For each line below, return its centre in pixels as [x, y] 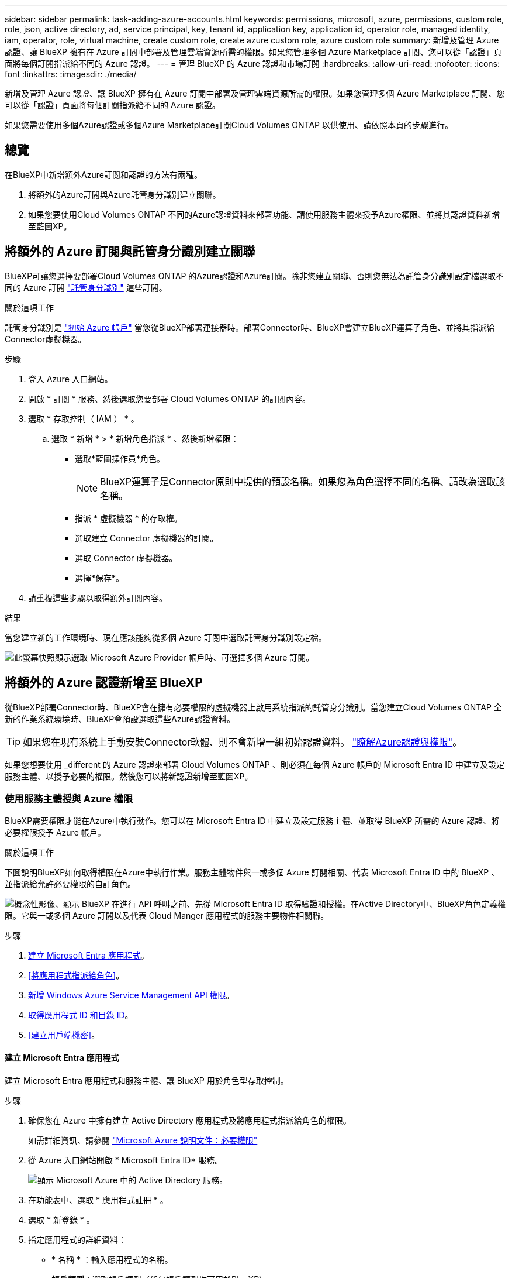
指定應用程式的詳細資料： [77, 1239]
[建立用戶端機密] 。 [64, 1035]
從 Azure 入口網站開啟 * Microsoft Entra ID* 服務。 [126, 1160]
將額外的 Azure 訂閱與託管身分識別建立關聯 [130, 252]
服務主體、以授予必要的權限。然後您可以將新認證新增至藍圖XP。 [129, 776]
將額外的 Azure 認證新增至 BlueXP [104, 683]
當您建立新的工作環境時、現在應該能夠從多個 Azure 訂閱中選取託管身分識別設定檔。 [166, 637]
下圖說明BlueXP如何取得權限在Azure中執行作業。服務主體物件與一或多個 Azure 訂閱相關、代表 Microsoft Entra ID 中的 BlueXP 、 [252, 872]
